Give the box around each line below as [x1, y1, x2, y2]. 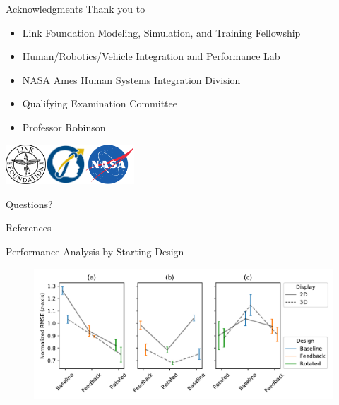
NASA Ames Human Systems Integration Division [22, 72, 241, 87]
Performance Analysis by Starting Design [6, 244, 184, 259]
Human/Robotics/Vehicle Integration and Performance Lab [22, 49, 280, 64]
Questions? [6, 196, 53, 211]
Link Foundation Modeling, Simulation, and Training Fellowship [22, 25, 301, 40]
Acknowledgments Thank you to [6, 1, 145, 16]
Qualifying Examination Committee [22, 96, 177, 111]
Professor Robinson [22, 119, 106, 134]
